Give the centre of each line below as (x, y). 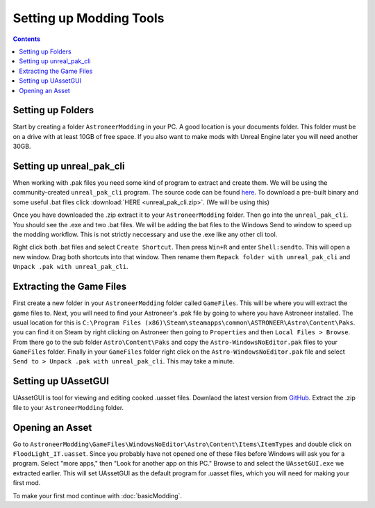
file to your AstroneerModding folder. (68, 407)
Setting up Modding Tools (89, 18)
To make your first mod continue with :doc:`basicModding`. (98, 495)
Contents (27, 39)
